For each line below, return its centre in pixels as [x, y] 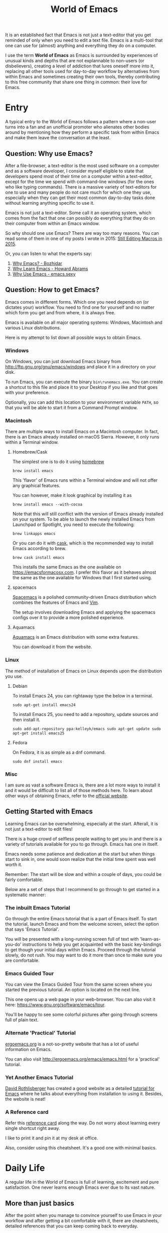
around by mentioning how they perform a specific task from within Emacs [82, 132]
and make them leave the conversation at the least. [58, 138]
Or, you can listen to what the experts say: [49, 253]
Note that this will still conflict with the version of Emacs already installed [88, 514]
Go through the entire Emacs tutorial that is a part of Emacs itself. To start [81, 919]
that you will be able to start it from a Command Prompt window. [71, 408]
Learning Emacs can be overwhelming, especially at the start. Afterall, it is [81, 824]
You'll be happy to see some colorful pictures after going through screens [81, 1015]
